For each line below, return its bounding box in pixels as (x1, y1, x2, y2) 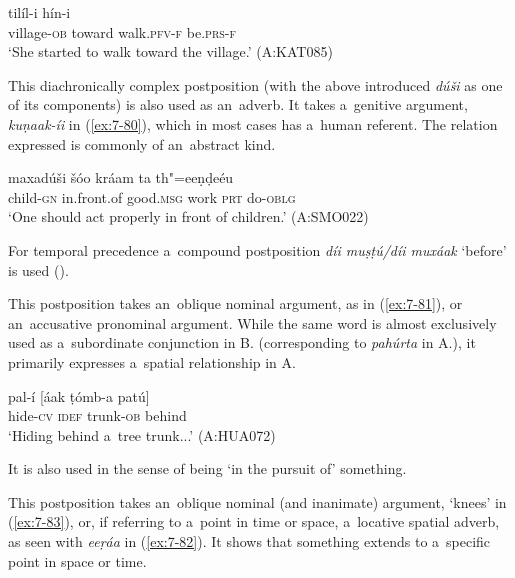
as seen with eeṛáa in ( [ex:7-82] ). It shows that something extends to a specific (8, 531, 491, 552)
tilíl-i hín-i (8, 2, 71, 22)
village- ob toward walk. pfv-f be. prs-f (8, 21, 237, 42)
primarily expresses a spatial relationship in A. (8, 351, 296, 372)
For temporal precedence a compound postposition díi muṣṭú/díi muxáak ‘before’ (8, 239, 507, 260)
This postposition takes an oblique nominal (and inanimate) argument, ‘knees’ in (8, 491, 507, 512)
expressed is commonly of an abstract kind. (8, 133, 276, 154)
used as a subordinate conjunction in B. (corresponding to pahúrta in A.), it (8, 332, 476, 353)
